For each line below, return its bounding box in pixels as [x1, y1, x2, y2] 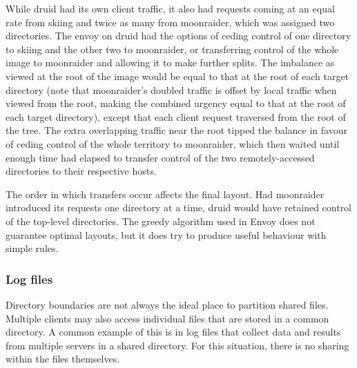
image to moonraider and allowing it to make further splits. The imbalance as [6, 55, 335, 70]
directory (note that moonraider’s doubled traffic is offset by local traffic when [6, 82, 337, 97]
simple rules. [6, 241, 59, 255]
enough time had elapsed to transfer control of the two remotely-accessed [6, 150, 315, 164]
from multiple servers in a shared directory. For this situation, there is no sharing [6, 338, 349, 352]
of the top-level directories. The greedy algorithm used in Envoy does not [6, 213, 316, 228]
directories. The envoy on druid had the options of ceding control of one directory [6, 28, 351, 43]
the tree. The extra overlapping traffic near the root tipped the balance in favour [6, 123, 347, 137]
